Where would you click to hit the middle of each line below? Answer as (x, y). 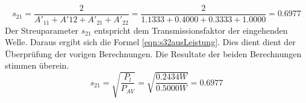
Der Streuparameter (42, 30)
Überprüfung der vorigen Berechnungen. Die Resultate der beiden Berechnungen (153, 53)
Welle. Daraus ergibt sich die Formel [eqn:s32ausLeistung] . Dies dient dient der (150, 42)
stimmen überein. (37, 65)
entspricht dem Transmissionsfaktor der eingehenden (191, 30)
